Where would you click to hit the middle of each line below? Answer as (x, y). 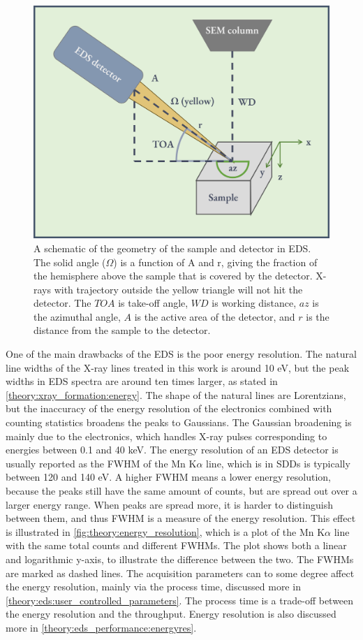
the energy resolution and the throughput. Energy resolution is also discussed (171, 614)
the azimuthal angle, (77, 316)
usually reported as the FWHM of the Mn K (101, 463)
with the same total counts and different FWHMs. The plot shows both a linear (176, 545)
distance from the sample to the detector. (122, 330)
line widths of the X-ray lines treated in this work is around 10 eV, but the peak (178, 367)
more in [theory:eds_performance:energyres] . (101, 627)
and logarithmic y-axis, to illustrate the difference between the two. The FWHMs (180, 559)
